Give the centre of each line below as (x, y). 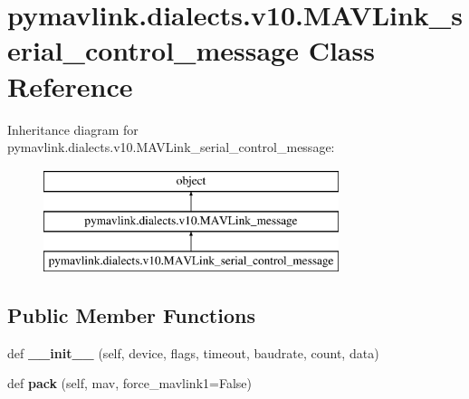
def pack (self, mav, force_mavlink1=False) (129, 383)
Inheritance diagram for (73, 129)
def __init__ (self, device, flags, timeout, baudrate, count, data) (193, 352)
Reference (70, 85)
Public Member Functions (131, 315)
